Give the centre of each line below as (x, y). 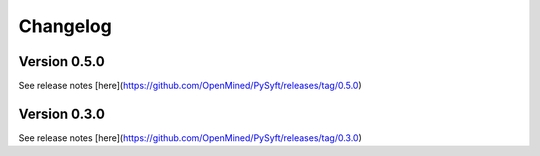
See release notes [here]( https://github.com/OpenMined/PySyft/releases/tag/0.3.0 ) (190, 137)
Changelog (65, 26)
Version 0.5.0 (61, 61)
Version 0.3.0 (61, 113)
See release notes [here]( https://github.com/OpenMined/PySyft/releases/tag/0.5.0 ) (190, 86)
